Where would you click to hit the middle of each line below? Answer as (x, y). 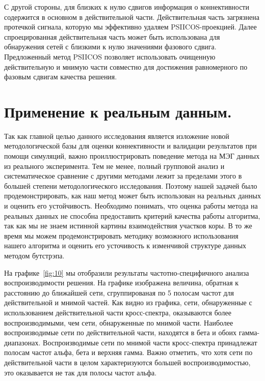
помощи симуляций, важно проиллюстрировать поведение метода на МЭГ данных (132, 156)
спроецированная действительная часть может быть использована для (112, 36)
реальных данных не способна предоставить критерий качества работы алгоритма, (132, 215)
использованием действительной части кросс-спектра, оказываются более (118, 312)
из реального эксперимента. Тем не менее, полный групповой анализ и (114, 166)
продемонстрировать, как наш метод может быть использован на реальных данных (132, 196)
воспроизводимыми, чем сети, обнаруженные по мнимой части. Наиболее (119, 322)
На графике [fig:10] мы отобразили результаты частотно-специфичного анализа (127, 272)
